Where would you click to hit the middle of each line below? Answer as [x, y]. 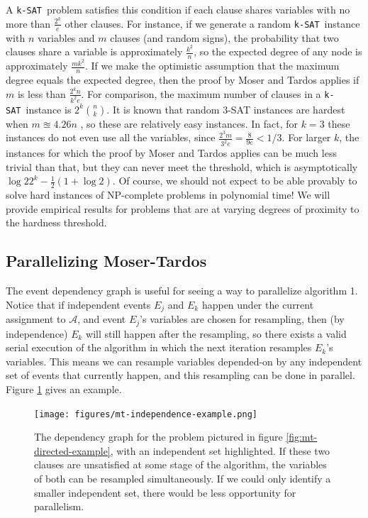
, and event [102, 319]
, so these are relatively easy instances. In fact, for [189, 123]
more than [28, 23]
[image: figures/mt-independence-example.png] [146, 414]
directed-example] [72, 450]
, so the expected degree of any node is [278, 51]
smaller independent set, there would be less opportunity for [165, 492]
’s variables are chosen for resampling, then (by [242, 319]
